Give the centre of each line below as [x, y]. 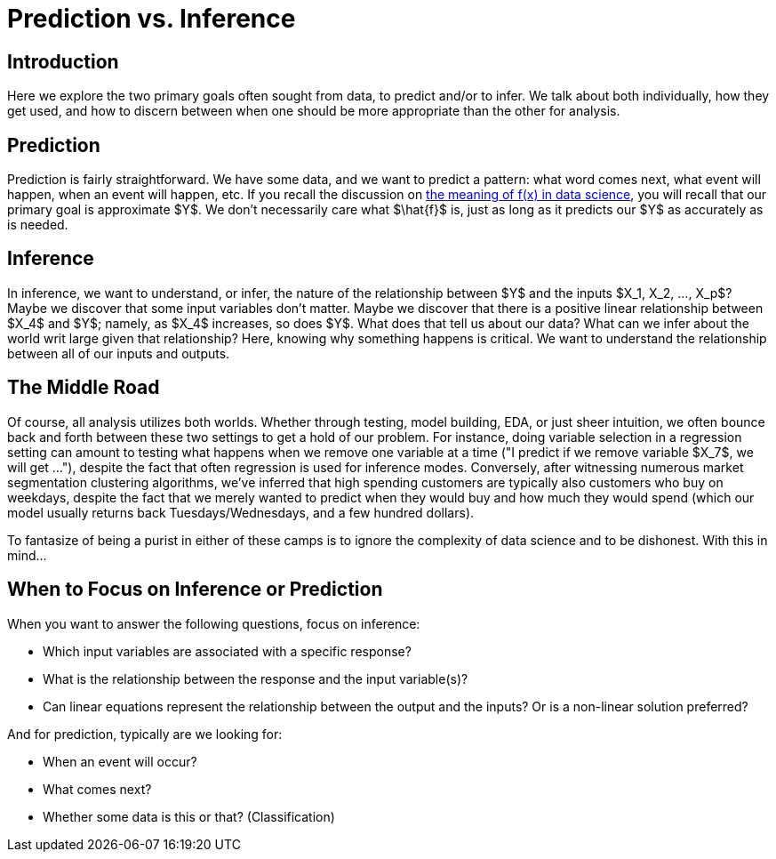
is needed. [38, 225]
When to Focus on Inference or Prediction [195, 590]
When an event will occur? [120, 761]
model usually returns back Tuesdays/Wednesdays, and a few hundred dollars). [241, 512]
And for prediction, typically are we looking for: [145, 734]
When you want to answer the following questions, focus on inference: [214, 623]
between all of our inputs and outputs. [119, 353]
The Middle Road [84, 388]
